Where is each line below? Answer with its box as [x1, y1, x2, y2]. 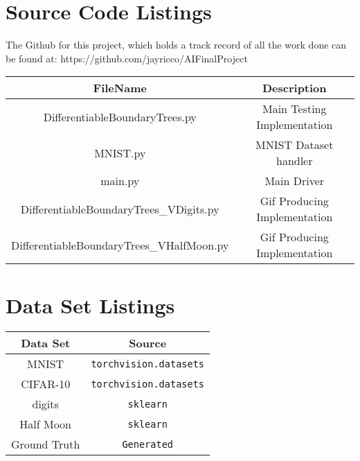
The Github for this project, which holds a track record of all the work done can [6, 37, 347, 52]
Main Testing [262, 101, 327, 117]
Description [262, 80, 327, 96]
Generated [122, 438, 174, 450]
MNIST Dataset [255, 137, 334, 153]
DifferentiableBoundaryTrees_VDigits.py [20, 200, 219, 217]
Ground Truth [11, 436, 80, 453]
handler [276, 153, 313, 169]
